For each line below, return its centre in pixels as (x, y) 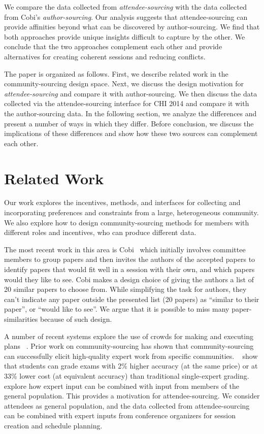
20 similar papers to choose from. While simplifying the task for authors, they (125, 289)
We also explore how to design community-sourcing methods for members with (127, 222)
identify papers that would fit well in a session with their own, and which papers (129, 269)
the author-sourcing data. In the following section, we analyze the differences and (130, 113)
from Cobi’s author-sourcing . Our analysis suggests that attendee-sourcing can (126, 16)
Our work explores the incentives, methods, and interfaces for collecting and (122, 202)
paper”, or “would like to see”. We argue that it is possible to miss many (117, 309)
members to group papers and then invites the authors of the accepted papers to (130, 259)
